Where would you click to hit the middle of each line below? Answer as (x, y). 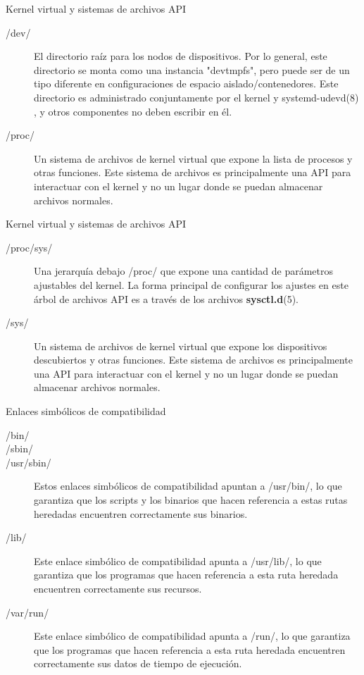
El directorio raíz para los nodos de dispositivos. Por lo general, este (181, 56)
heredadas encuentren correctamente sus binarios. (141, 513)
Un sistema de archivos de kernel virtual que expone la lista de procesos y (193, 158)
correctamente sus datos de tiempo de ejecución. (138, 663)
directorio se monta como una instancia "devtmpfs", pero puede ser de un (192, 69)
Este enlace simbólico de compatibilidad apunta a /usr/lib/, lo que (178, 561)
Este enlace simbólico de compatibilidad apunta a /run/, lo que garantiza (192, 636)
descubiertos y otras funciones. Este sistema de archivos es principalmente (193, 360)
